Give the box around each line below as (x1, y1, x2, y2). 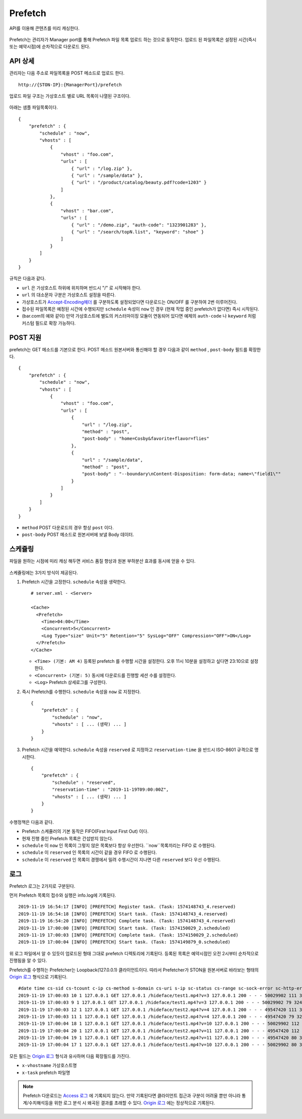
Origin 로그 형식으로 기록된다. (9, 973, 68, 980)
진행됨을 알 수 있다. (9, 958, 47, 964)
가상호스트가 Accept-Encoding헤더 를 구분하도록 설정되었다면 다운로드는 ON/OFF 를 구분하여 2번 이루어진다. (22, 299, 238, 305)
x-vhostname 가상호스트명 (22, 1063, 77, 1069)
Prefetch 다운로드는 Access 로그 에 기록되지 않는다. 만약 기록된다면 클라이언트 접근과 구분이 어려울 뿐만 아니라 (23, 1093, 241, 1099)
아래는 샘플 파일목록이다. (9, 104, 58, 110)
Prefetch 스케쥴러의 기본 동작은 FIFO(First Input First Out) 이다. (22, 828, 148, 834)
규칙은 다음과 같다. (9, 275, 46, 282)
